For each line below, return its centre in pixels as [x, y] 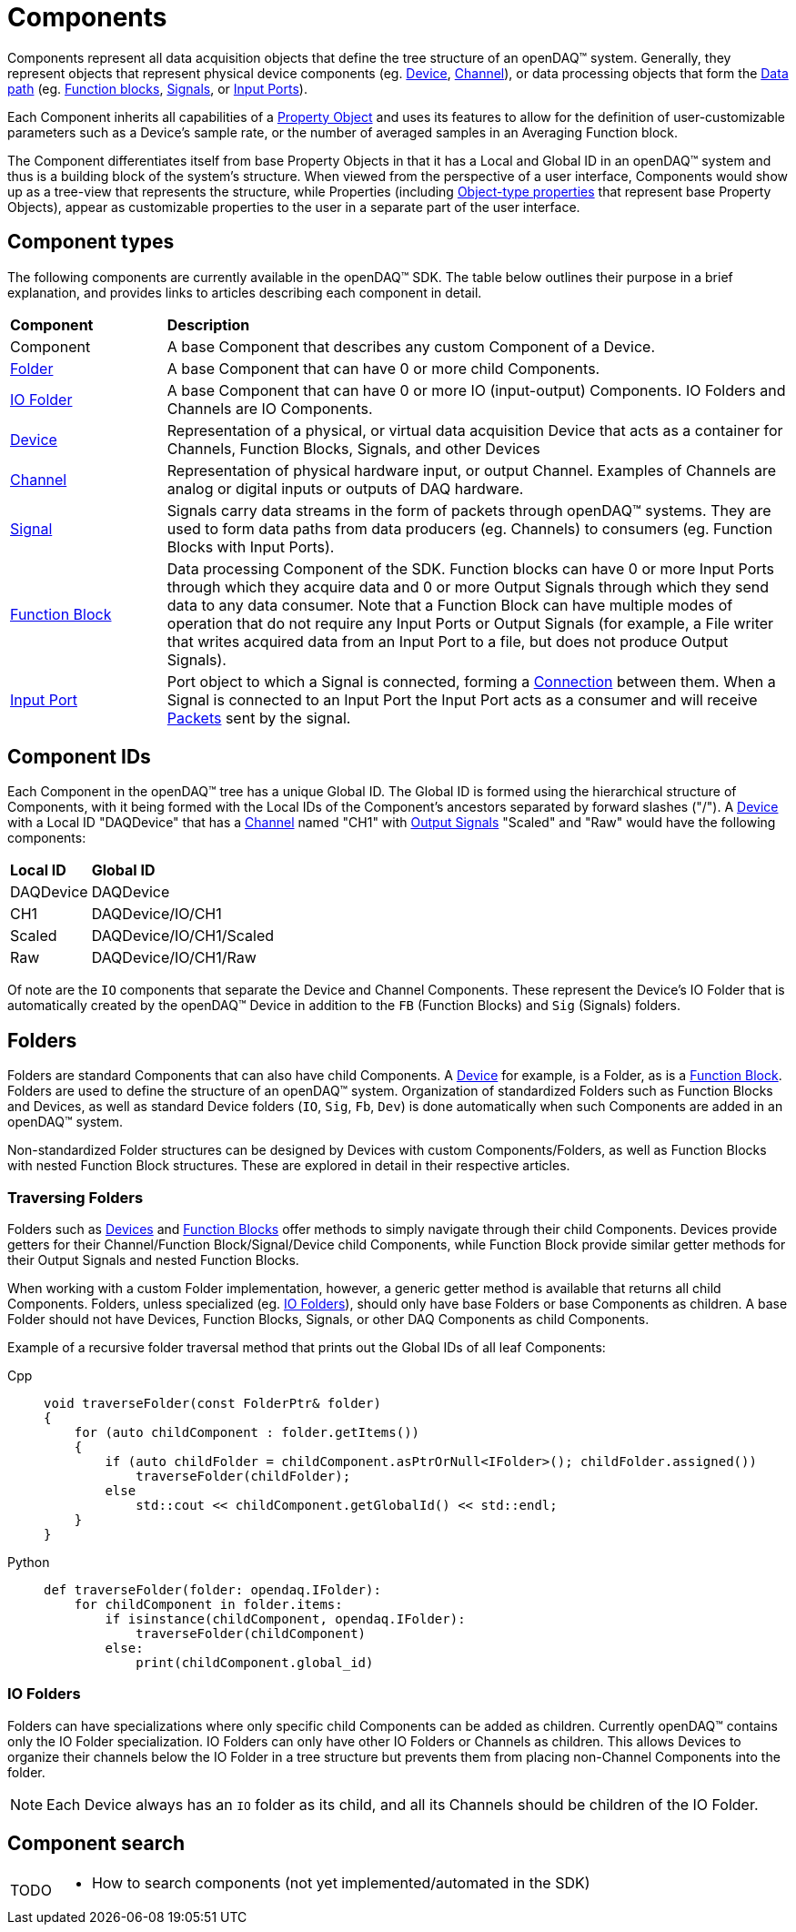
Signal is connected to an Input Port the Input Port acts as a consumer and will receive [462, 699]
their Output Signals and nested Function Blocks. [153, 1260]
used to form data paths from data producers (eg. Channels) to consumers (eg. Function [470, 528]
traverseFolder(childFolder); [243, 1477]
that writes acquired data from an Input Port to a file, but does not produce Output [448, 641]
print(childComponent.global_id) [255, 1663]
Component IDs [79, 757]
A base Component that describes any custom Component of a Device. [411, 346]
